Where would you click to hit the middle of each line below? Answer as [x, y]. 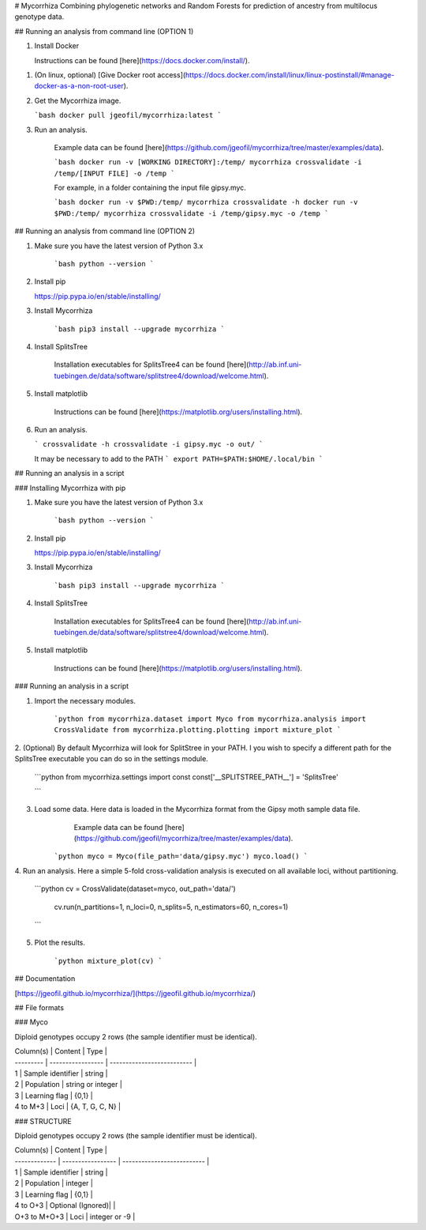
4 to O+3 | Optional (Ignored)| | [65, 1205]
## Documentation [45, 979]
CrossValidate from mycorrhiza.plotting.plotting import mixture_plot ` [198, 730]
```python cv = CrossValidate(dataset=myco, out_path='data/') [135, 889]
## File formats [39, 1007]
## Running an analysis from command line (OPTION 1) [104, 31]
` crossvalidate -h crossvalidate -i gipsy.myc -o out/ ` [149, 444]
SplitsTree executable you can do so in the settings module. [111, 759]
